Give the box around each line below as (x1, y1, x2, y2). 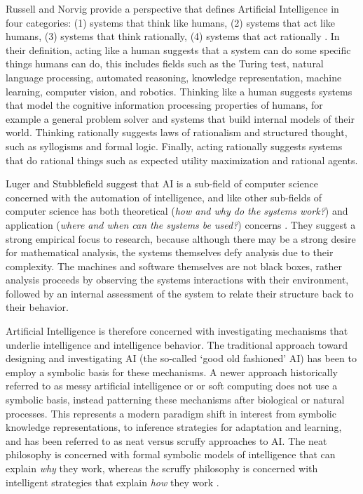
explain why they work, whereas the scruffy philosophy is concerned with (6, 461, 318, 475)
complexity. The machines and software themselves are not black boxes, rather (6, 258, 342, 273)
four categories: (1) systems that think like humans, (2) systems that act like (6, 15, 336, 29)
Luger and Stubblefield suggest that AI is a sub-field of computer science (6, 176, 318, 191)
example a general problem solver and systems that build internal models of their (6, 111, 355, 126)
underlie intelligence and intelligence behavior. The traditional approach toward (6, 337, 348, 352)
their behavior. (6, 300, 69, 314)
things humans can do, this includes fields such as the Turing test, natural (6, 56, 324, 71)
